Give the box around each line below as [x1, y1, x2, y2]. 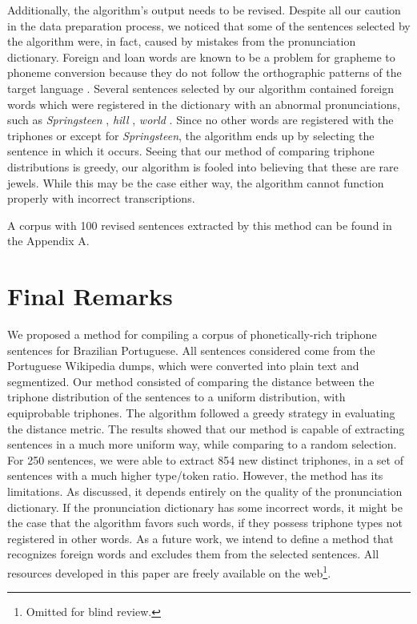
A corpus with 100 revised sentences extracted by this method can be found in [7, 216, 392, 233]
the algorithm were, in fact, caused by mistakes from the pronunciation [7, 33, 356, 50]
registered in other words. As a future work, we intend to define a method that [7, 529, 394, 546]
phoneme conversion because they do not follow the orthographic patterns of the [7, 64, 402, 81]
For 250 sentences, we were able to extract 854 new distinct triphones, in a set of [7, 451, 403, 468]
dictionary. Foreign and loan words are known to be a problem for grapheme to [7, 48, 395, 65]
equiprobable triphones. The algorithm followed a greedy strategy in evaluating [7, 405, 395, 421]
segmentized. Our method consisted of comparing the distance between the [7, 372, 375, 389]
